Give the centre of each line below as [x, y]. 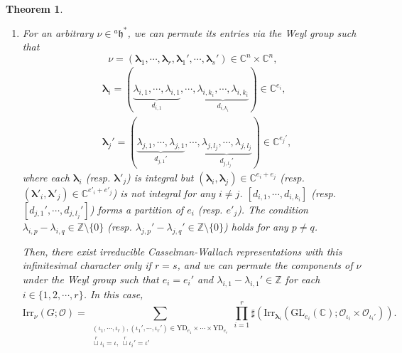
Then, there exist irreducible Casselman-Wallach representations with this [182, 251]
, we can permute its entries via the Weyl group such [242, 32]
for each [303, 279]
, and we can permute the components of [265, 265]
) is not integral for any [164, 193]
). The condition [273, 209]
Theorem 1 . [34, 9]
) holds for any [256, 226]
